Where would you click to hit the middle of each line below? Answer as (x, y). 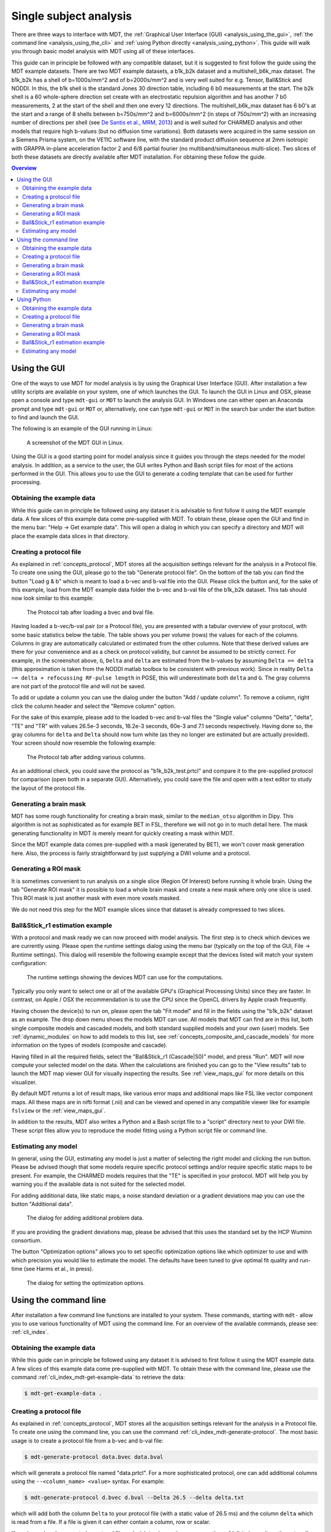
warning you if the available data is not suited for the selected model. (99, 1184)
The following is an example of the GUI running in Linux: (82, 428)
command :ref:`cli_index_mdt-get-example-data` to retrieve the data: (98, 1377)
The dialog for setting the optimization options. (86, 1283)
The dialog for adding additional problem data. (85, 1218)
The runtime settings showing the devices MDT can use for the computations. (125, 977)
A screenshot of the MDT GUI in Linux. (75, 442)
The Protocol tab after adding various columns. (86, 757)
